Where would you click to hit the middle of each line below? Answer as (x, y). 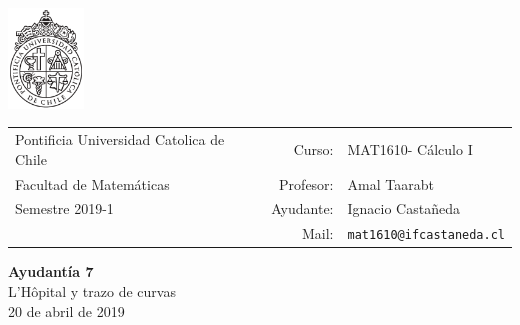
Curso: (313, 148)
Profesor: (306, 183)
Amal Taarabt (390, 183)
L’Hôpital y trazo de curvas (92, 291)
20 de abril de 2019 (66, 310)
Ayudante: (302, 208)
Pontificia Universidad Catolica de (120, 139)
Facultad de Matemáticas (92, 183)
